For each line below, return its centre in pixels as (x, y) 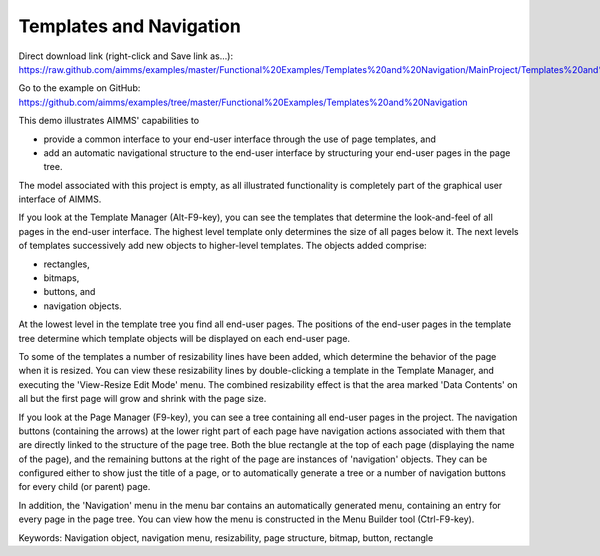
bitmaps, (61, 278)
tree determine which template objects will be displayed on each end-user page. (184, 338)
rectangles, (66, 264)
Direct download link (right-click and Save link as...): (126, 56)
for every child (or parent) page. (84, 487)
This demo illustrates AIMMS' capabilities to (109, 121)
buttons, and (69, 292)
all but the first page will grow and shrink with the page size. (142, 399)
